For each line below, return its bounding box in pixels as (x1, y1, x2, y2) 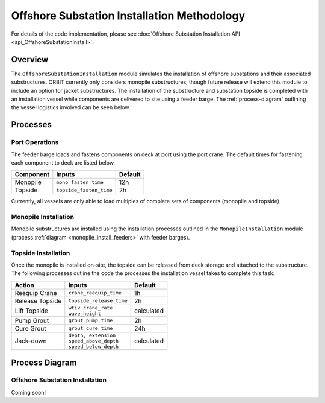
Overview (11, 54, 49, 65)
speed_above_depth (68, 338, 119, 344)
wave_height (68, 310, 102, 317)
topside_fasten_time (56, 187, 113, 193)
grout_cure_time (68, 325, 113, 332)
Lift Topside (14, 306, 48, 315)
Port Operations (11, 138, 59, 147)
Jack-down (14, 337, 48, 345)
